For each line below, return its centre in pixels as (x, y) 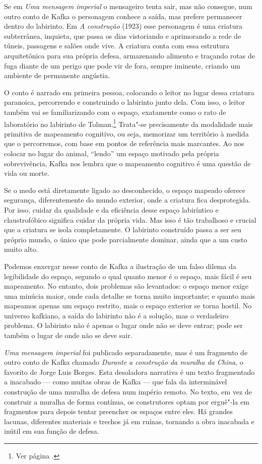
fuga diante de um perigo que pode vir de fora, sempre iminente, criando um (122, 65)
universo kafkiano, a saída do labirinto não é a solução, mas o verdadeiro (116, 315)
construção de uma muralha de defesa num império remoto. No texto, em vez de (128, 392)
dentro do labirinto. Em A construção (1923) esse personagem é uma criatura (123, 26)
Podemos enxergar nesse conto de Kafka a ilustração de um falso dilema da (120, 266)
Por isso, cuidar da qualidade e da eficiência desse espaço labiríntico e (111, 209)
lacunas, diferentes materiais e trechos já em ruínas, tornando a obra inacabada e (129, 421)
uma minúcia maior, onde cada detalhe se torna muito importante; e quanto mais (130, 295)
